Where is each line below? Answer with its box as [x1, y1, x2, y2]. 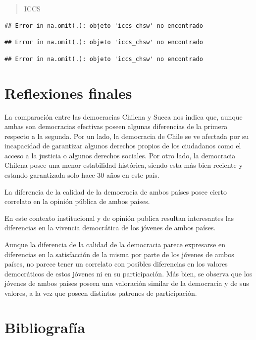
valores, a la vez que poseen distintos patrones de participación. [4, 288, 197, 298]
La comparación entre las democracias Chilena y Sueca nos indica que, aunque [4, 111, 243, 122]
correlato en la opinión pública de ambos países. [4, 196, 150, 206]
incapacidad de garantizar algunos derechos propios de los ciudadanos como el [4, 140, 241, 151]
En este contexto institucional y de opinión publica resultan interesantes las [4, 212, 234, 223]
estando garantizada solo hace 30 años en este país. [4, 170, 159, 180]
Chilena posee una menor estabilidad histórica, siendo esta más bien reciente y [4, 160, 243, 170]
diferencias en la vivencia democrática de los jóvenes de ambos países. [4, 222, 216, 233]
